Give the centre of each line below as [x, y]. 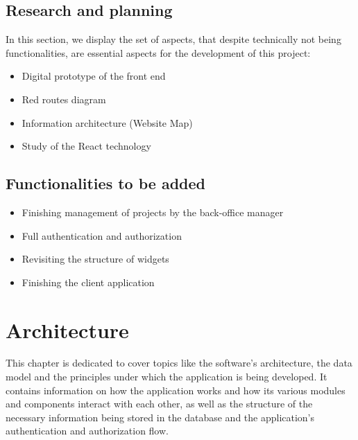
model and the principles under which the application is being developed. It [167, 377]
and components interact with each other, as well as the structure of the [159, 404]
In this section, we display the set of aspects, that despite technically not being [173, 39]
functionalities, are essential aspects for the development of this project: [158, 52]
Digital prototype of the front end [94, 76]
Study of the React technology [86, 146]
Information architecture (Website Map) [107, 122]
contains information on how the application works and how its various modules [176, 390]
